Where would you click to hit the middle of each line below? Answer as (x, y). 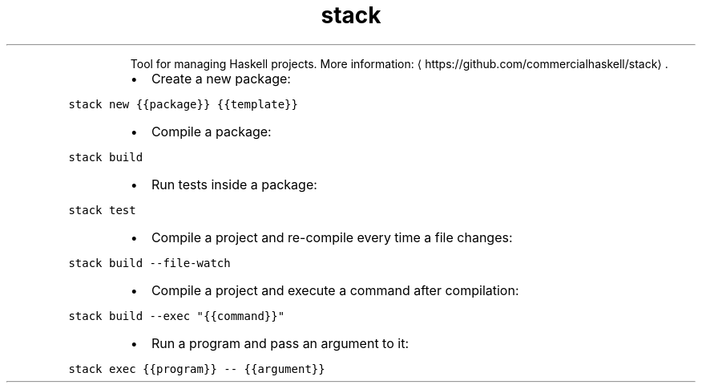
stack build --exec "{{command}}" (177, 316)
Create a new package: (221, 78)
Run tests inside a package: (234, 184)
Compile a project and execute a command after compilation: (335, 290)
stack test (102, 210)
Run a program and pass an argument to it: (280, 343)
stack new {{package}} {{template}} (183, 104)
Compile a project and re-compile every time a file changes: (332, 237)
